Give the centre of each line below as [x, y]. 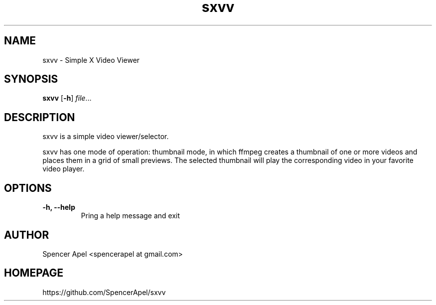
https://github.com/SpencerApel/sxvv [104, 292]
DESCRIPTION [40, 117]
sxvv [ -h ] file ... [67, 98]
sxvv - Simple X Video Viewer [91, 60]
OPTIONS [28, 188]
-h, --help [59, 207]
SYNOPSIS [31, 79]
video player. [63, 169]
